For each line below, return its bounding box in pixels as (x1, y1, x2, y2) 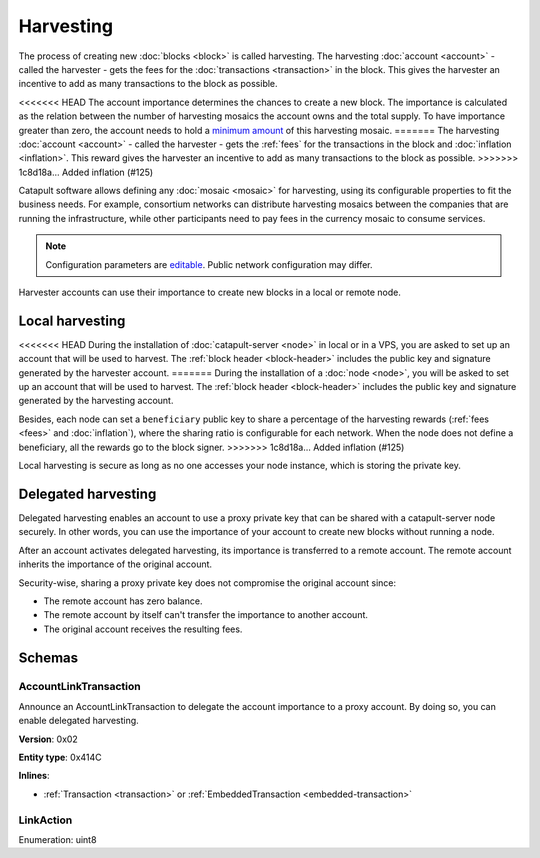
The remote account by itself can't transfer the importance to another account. (43, 609, 369, 621)
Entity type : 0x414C (18, 751, 102, 764)
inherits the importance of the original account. (18, 558, 213, 570)
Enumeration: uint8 (18, 833, 97, 845)
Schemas (18, 649, 79, 666)
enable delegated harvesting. (18, 715, 139, 727)
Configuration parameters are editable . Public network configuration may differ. (45, 258, 374, 270)
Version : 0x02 (18, 733, 79, 745)
